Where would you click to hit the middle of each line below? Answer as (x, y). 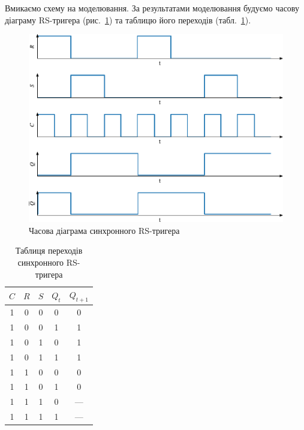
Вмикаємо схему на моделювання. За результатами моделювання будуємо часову (152, 8)
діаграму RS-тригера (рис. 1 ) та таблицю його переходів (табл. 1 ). (128, 19)
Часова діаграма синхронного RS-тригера (104, 230)
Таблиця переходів (49, 250)
